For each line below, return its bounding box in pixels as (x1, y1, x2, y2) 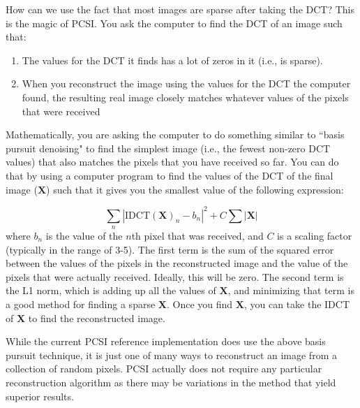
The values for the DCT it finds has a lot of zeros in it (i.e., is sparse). (22, 52, 323, 67)
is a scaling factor (277, 228, 352, 243)
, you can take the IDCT (243, 296, 350, 311)
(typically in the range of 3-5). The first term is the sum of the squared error (6, 242, 334, 256)
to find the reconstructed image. (28, 310, 165, 325)
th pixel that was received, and (131, 228, 264, 243)
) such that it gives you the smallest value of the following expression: (46, 182, 344, 196)
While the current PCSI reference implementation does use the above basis (6, 334, 326, 349)
